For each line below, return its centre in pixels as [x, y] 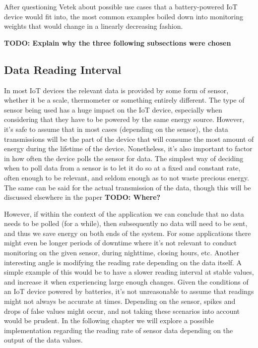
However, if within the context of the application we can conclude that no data [124, 213]
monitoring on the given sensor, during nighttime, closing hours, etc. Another [122, 253]
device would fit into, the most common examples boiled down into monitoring [124, 16]
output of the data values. [43, 340]
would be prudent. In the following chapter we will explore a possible [109, 320]
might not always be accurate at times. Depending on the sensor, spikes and [120, 301]
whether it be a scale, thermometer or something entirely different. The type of [124, 100]
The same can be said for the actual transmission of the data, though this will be [128, 187]
